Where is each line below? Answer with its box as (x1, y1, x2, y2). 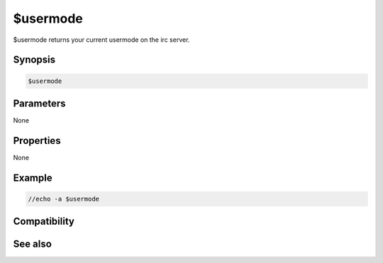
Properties (13, 135, 61, 147)
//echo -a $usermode (28, 195, 99, 203)
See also (13, 238, 52, 250)
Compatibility (13, 216, 74, 228)
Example (13, 172, 52, 184)
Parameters (13, 97, 66, 109)
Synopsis (13, 54, 56, 66)
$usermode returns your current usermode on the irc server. (13, 35, 190, 44)
